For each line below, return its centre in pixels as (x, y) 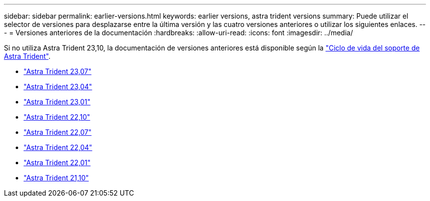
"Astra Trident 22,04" (58, 147)
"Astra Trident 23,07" (58, 71)
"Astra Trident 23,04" (58, 87)
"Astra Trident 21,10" (56, 178)
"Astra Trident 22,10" (57, 117)
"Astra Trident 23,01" (57, 102)
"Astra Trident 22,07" (58, 132)
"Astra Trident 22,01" (57, 163)
